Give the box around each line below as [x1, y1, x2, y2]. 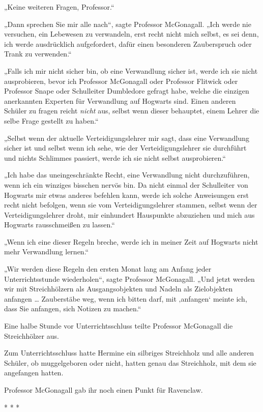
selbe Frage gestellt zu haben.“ [4, 115, 99, 126]
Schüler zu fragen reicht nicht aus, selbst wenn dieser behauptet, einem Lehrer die [4, 105, 259, 116]
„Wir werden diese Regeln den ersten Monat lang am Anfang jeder [4, 263, 212, 274]
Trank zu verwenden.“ [4, 48, 72, 59]
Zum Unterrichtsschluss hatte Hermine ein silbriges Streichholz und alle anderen [4, 347, 254, 358]
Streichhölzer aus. [4, 330, 59, 341]
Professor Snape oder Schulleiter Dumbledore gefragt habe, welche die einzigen [4, 85, 249, 96]
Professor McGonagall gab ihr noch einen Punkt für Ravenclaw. [4, 385, 203, 395]
